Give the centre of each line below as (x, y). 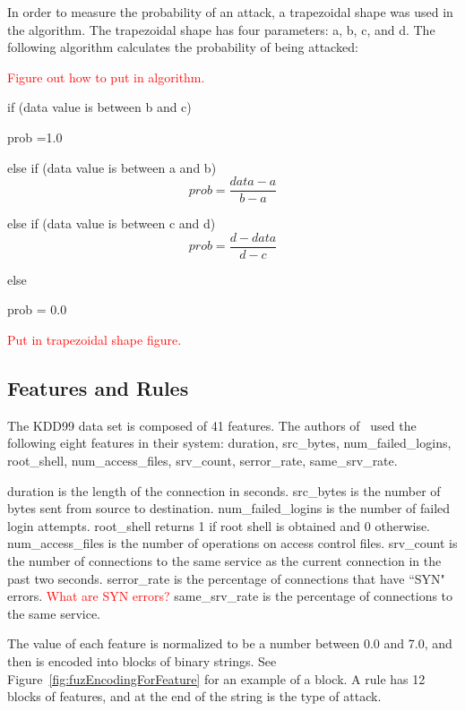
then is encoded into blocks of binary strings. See (142, 660)
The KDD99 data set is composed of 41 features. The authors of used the (212, 425)
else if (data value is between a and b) (112, 167)
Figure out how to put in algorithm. (106, 77)
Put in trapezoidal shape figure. (95, 340)
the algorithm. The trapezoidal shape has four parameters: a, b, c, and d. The (221, 29)
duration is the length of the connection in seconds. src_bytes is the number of (224, 490)
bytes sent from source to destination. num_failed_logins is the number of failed (229, 508)
